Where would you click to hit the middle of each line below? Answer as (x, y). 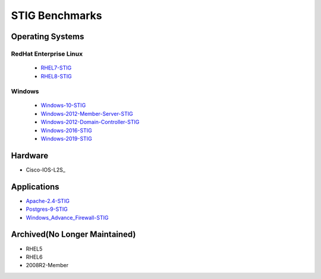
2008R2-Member (47, 265)
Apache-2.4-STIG (48, 201)
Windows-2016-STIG (66, 130)
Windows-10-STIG (63, 105)
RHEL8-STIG (56, 76)
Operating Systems (48, 37)
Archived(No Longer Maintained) (73, 234)
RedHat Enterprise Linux (47, 53)
